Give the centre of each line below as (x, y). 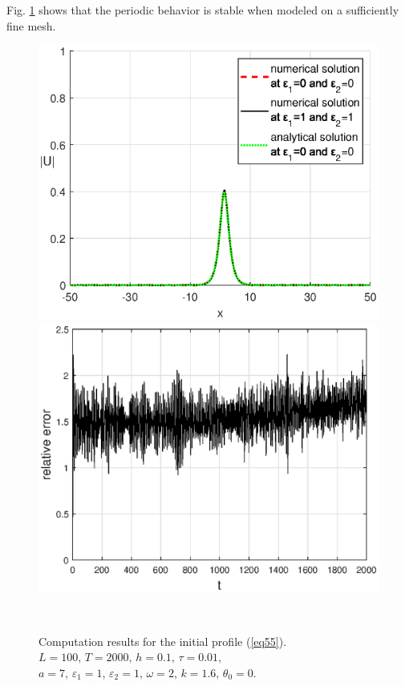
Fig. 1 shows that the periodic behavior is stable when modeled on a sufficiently (203, 10)
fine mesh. (31, 25)
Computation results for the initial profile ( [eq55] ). (163, 641)
